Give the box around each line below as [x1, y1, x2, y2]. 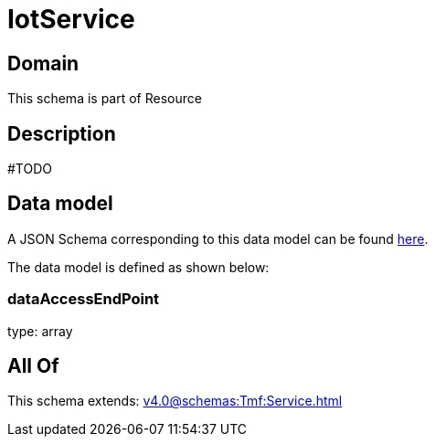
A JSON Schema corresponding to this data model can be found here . [7, 230, 429, 247]
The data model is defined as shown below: [7, 259, 270, 275]
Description [7, 122, 116, 145]
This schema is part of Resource [7, 90, 202, 107]
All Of [7, 354, 59, 378]
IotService [7, 4, 135, 35]
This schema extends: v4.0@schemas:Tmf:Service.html [7, 393, 343, 409]
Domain [7, 51, 80, 75]
